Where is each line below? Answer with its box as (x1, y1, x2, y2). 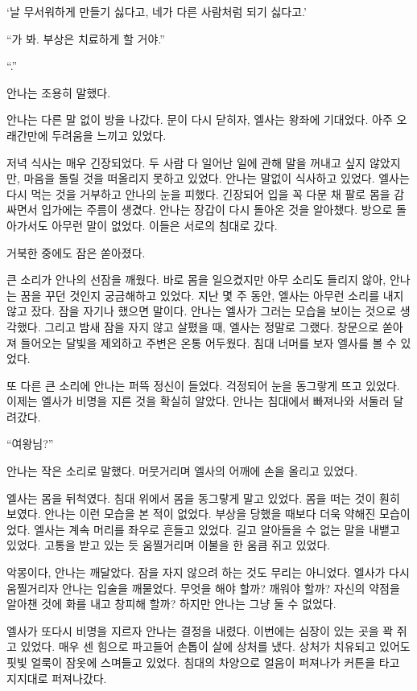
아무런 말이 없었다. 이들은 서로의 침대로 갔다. (52, 216, 278, 233)
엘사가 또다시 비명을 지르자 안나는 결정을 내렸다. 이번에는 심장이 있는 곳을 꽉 (6, 622, 394, 639)
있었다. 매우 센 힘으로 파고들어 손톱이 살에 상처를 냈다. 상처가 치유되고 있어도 (20, 638, 411, 655)
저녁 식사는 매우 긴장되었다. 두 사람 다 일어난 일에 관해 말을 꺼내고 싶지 (6, 154, 366, 171)
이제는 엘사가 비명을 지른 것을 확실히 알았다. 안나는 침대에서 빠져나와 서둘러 (6, 393, 390, 409)
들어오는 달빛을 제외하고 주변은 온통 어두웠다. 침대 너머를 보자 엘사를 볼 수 (20, 334, 397, 351)
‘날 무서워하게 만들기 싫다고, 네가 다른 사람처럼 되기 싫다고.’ (6, 3, 307, 19)
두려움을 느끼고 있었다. (52, 126, 167, 143)
